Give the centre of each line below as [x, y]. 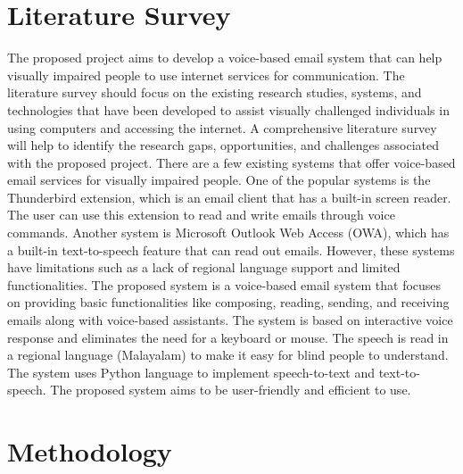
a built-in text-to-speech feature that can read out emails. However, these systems [231, 249]
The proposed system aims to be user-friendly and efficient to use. [231, 390]
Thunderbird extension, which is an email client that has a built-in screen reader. [229, 197]
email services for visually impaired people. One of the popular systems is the [219, 180]
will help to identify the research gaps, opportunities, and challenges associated [223, 145]
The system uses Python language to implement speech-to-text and [191, 372]
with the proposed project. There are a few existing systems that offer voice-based [231, 162]
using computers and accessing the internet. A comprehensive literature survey [222, 127]
